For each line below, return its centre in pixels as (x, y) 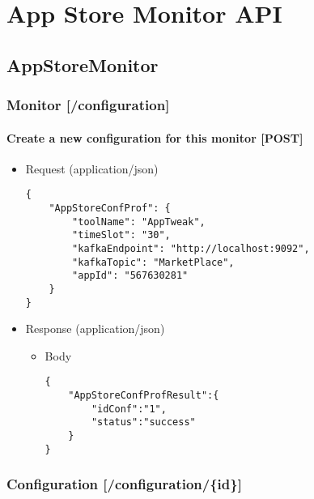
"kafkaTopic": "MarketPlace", (153, 262)
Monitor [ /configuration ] (88, 105)
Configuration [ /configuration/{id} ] (124, 484)
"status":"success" (143, 422)
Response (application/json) (95, 328)
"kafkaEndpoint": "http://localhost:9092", (191, 249)
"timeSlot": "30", (121, 235)
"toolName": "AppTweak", (139, 222)
